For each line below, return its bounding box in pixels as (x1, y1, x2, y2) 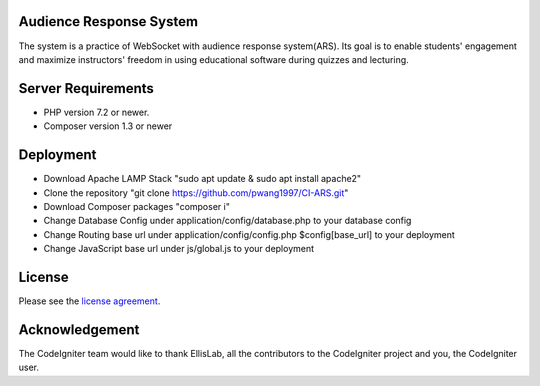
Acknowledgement (18, 321, 140, 338)
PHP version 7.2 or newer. (43, 106, 150, 118)
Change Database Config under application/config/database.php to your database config (43, 215, 412, 227)
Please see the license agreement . (18, 295, 161, 307)
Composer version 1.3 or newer (43, 120, 173, 132)
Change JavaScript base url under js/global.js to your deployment (43, 243, 315, 255)
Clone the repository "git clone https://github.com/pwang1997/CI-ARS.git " (43, 186, 349, 199)
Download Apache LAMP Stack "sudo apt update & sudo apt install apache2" (43, 173, 362, 185)
